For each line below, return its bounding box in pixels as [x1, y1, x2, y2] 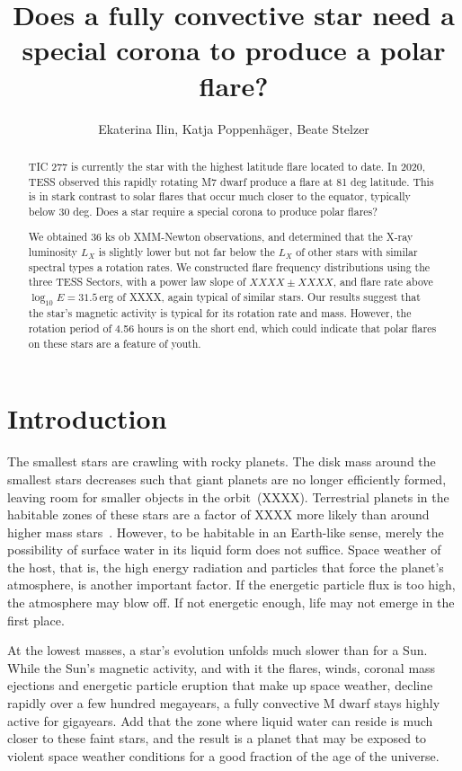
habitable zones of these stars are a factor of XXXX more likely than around [7, 505, 430, 524]
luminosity [28, 244, 78, 260]
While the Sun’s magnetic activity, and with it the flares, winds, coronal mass [7, 658, 436, 677]
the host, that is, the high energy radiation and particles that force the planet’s [7, 557, 444, 576]
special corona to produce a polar [22, 31, 446, 68]
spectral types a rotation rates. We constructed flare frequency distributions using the [28, 259, 431, 274]
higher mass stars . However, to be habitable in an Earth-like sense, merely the [7, 522, 444, 541]
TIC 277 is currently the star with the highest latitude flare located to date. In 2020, [28, 158, 426, 173]
